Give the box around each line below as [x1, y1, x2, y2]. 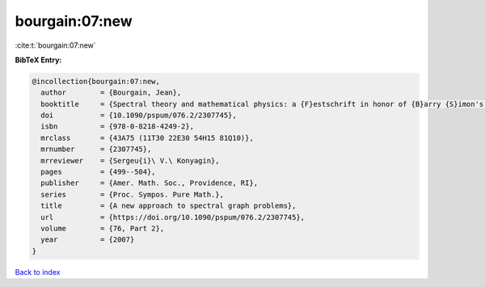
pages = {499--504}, [40, 167, 157, 177]
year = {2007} [40, 235, 135, 244]
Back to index [15, 267, 61, 276]
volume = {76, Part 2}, [40, 224, 165, 233]
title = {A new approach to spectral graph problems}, [40, 201, 297, 210]
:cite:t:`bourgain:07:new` [15, 40, 96, 50]
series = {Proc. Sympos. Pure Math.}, [40, 190, 224, 199]
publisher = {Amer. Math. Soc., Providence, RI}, [40, 179, 259, 188]
